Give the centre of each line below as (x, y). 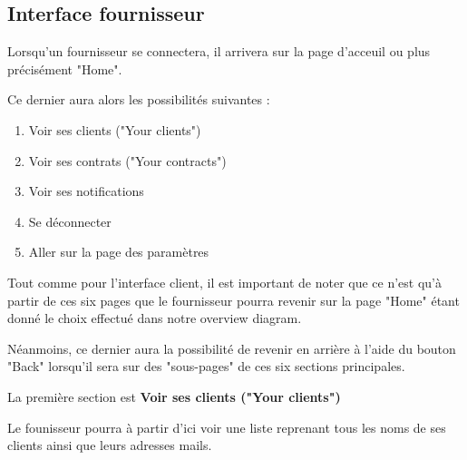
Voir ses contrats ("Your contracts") (127, 160)
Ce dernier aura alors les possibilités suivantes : (139, 99)
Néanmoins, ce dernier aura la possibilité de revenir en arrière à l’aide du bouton (232, 348)
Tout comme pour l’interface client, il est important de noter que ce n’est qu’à (225, 282)
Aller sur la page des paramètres (119, 252)
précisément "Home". (65, 69)
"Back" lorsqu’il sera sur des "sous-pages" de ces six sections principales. (206, 366)
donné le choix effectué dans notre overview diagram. (155, 318)
